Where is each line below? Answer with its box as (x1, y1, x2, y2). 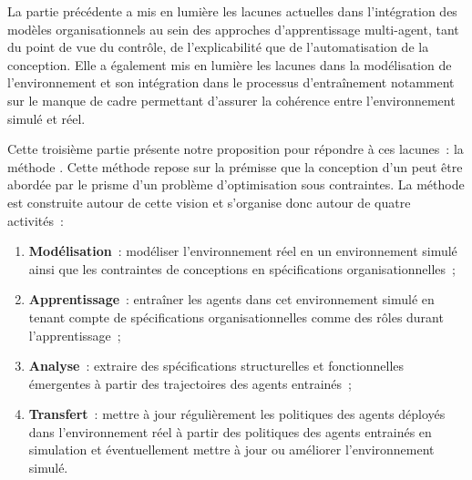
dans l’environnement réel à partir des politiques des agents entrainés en (28, 422, 432, 441)
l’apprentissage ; (28, 325, 121, 344)
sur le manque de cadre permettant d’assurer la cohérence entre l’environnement (7, 90, 456, 109)
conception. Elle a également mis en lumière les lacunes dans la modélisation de (7, 55, 452, 74)
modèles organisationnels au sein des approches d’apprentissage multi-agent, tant (7, 19, 459, 38)
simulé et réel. (7, 108, 86, 128)
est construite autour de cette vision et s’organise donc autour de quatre (7, 192, 411, 211)
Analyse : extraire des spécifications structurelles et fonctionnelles (28, 356, 405, 375)
